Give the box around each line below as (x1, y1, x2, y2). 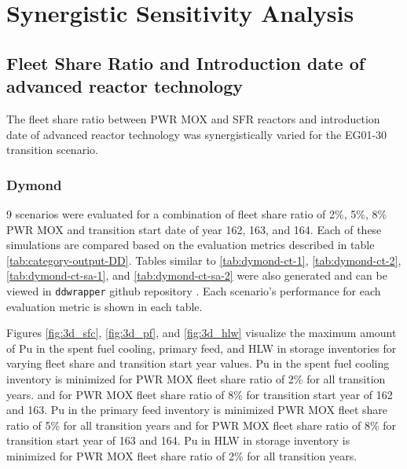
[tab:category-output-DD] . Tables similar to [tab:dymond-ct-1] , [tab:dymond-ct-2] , (6, 251, 401, 268)
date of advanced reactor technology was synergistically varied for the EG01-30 (6, 126, 387, 142)
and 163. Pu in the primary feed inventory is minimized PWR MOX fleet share (6, 401, 388, 418)
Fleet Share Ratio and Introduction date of (6, 50, 365, 75)
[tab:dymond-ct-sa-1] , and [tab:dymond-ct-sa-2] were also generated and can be (6, 267, 387, 284)
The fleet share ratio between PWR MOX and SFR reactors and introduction (6, 110, 380, 126)
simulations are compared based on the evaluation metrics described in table (6, 236, 375, 253)
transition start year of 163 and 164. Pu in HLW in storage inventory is (6, 432, 350, 449)
